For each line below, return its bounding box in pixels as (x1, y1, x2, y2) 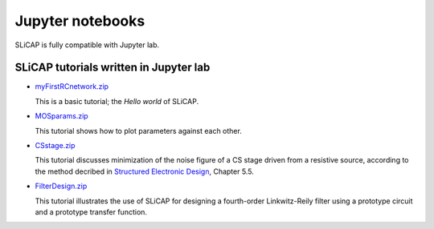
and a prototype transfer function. (35, 207, 148, 216)
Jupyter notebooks (14, 12, 145, 30)
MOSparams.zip (35, 111, 88, 121)
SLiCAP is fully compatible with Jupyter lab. (14, 40, 160, 50)
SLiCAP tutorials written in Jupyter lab (14, 61, 211, 74)
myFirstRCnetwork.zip (35, 82, 108, 91)
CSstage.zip (35, 141, 76, 151)
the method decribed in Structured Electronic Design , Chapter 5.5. (35, 167, 255, 176)
